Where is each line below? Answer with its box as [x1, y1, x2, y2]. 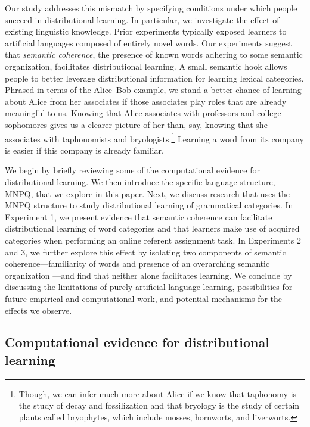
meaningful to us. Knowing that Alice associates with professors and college [5, 107, 281, 119]
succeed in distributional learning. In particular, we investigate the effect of [5, 13, 280, 26]
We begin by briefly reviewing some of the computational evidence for [5, 164, 260, 176]
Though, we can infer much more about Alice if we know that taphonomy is [18, 387, 297, 400]
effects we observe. [5, 304, 72, 316]
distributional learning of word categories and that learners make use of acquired [5, 222, 300, 235]
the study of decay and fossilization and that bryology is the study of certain [18, 399, 300, 412]
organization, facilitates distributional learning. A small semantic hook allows [5, 60, 287, 72]
